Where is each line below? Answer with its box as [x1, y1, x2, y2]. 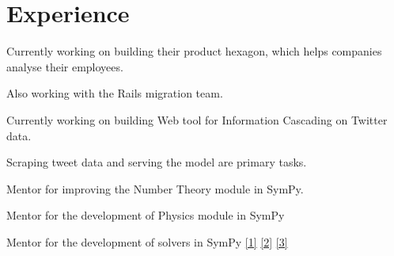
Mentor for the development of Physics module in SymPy [6, 207, 285, 224]
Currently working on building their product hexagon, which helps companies [6, 43, 382, 59]
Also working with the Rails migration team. [6, 85, 223, 101]
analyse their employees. [6, 58, 123, 75]
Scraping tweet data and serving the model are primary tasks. [6, 154, 307, 170]
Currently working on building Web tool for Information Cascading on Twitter [6, 111, 388, 128]
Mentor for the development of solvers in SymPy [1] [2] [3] [6, 233, 288, 250]
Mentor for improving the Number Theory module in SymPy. [6, 180, 304, 197]
